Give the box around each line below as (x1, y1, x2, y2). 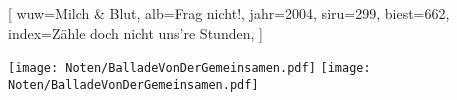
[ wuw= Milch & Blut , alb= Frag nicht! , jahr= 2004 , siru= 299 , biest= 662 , (8, 3, 450, 23)
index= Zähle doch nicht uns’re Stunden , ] (8, 22, 263, 43)
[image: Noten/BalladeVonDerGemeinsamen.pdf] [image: (8, 61, 371, 76)
